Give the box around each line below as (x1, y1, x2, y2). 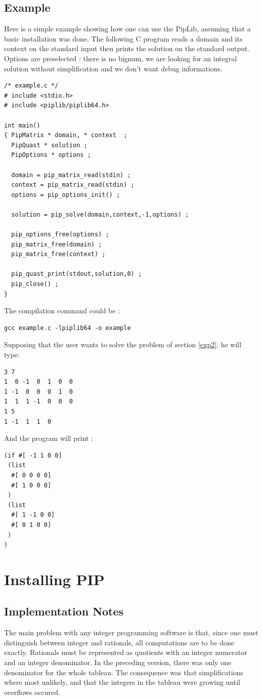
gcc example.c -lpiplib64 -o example (4, 324, 131, 332)
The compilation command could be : (4, 305, 120, 316)
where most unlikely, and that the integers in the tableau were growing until (4, 677, 240, 687)
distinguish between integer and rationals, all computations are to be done (4, 637, 235, 647)
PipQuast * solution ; (11, 141, 88, 149)
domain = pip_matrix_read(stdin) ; (11, 171, 131, 179)
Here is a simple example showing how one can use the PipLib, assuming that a (4, 23, 251, 34)
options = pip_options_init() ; (11, 191, 120, 198)
